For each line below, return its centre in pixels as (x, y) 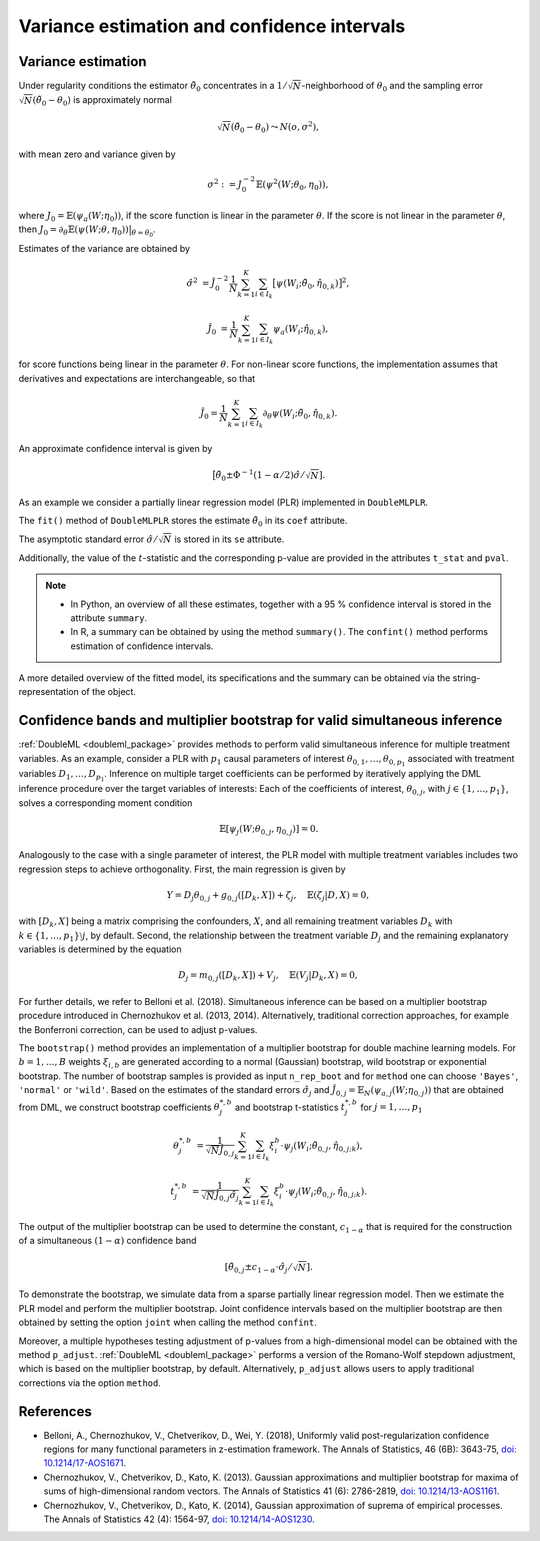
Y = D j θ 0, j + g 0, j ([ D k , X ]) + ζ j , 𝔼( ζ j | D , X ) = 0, (268, 896)
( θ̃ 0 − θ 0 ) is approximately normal (102, 101)
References (55, 1411)
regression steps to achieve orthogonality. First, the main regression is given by (182, 869)
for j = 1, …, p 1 (391, 1108)
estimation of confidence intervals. (142, 646)
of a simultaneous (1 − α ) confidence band (107, 1241)
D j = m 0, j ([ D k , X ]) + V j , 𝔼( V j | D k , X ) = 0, (268, 977)
